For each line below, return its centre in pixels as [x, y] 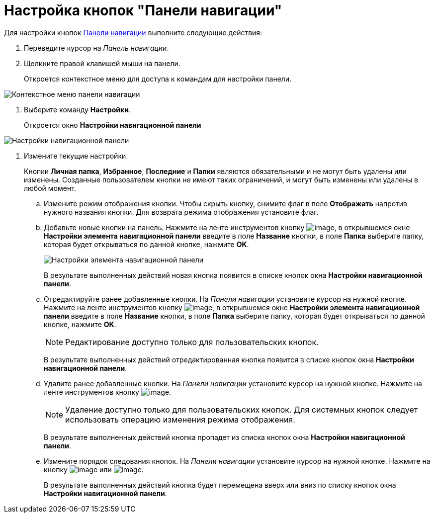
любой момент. [50, 188]
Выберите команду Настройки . [77, 109]
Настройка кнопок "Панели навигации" [143, 10]
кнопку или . [94, 469]
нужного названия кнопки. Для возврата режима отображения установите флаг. [181, 212]
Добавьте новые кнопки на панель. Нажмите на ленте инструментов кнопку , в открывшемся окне [227, 227]
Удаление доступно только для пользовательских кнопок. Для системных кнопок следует [242, 409]
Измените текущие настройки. [76, 156]
